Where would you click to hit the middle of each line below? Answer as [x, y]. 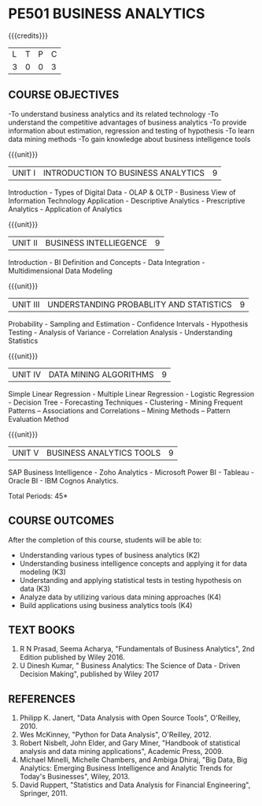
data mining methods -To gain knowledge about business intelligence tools [129, 139]
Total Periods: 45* [38, 496]
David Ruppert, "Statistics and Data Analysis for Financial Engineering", [135, 785]
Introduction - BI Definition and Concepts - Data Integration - [107, 262]
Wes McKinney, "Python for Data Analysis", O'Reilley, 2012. [115, 735]
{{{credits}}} [28, 35]
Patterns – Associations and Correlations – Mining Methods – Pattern [119, 410]
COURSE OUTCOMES [61, 521]
